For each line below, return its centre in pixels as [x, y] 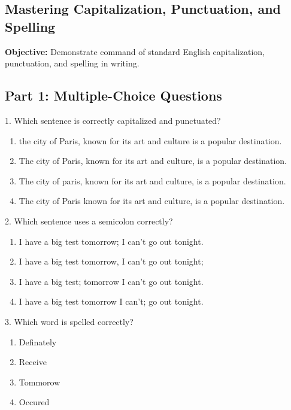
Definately [38, 341]
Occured [34, 402]
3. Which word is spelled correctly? [69, 321]
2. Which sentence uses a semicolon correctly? [89, 221]
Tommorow [40, 382]
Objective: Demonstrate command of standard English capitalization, [135, 51]
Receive [33, 362]
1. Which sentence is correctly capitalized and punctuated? [113, 120]
